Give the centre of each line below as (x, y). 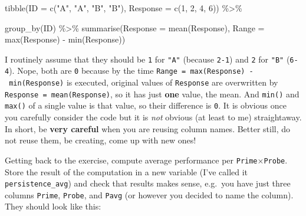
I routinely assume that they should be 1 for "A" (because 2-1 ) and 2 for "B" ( (147, 59)
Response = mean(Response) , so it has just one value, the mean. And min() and (152, 94)
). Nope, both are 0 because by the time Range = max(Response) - (131, 71)
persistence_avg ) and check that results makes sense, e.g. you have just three (148, 183)
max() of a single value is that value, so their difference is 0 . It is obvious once (146, 105)
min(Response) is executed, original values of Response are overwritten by (144, 82)
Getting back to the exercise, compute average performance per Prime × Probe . (146, 160)
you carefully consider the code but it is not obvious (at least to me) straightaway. (153, 117)
